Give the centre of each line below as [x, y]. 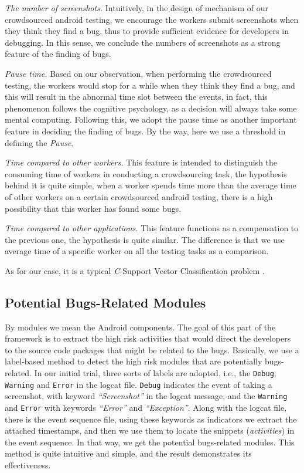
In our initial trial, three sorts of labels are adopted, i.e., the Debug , [155, 373]
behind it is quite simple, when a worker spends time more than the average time [151, 185]
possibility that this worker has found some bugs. [93, 208]
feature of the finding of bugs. [58, 54]
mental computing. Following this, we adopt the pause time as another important [151, 119]
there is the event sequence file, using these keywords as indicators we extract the [151, 419]
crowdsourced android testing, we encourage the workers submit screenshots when [152, 19]
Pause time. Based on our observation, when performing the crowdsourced [138, 73]
